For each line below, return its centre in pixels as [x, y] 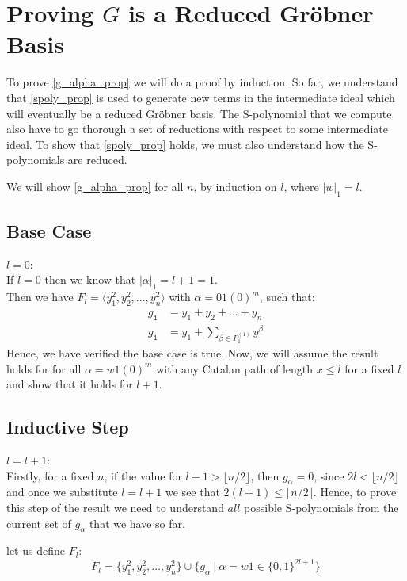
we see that [193, 492]
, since [329, 475]
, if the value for [143, 475]
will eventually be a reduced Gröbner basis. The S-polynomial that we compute [199, 113]
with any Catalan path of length [235, 368]
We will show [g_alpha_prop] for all [95, 186]
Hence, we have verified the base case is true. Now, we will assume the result [192, 353]
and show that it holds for [70, 384]
